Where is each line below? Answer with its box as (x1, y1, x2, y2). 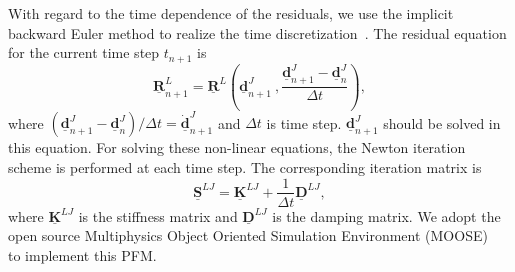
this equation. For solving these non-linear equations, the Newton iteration (8, 137, 466, 158)
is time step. (266, 112, 342, 133)
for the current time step (8, 42, 160, 63)
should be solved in (383, 112, 501, 133)
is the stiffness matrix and (78, 205, 238, 226)
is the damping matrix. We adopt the (272, 205, 501, 226)
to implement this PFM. (8, 244, 157, 265)
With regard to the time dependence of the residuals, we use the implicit (8, 3, 454, 23)
